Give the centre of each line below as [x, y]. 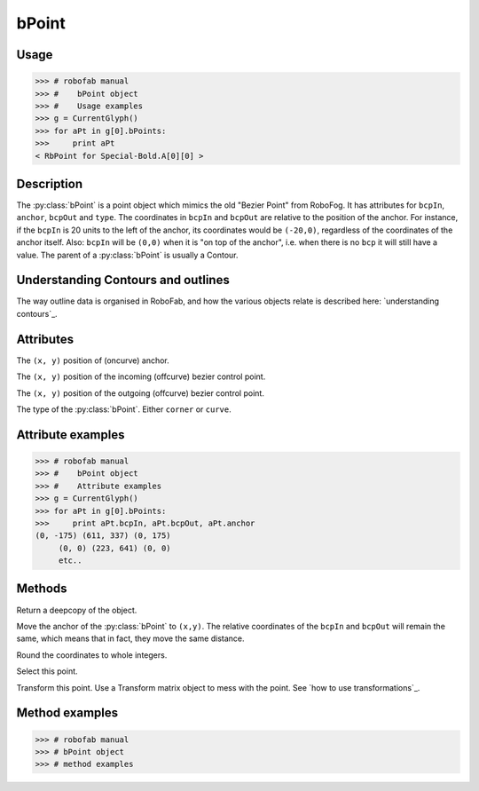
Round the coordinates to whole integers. [92, 655]
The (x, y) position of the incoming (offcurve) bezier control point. [141, 376]
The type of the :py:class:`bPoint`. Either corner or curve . [124, 409]
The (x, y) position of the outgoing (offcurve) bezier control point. [141, 393]
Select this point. [47, 671]
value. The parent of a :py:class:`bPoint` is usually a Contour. [127, 255]
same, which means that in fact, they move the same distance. [130, 638]
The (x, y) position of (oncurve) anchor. [93, 360]
